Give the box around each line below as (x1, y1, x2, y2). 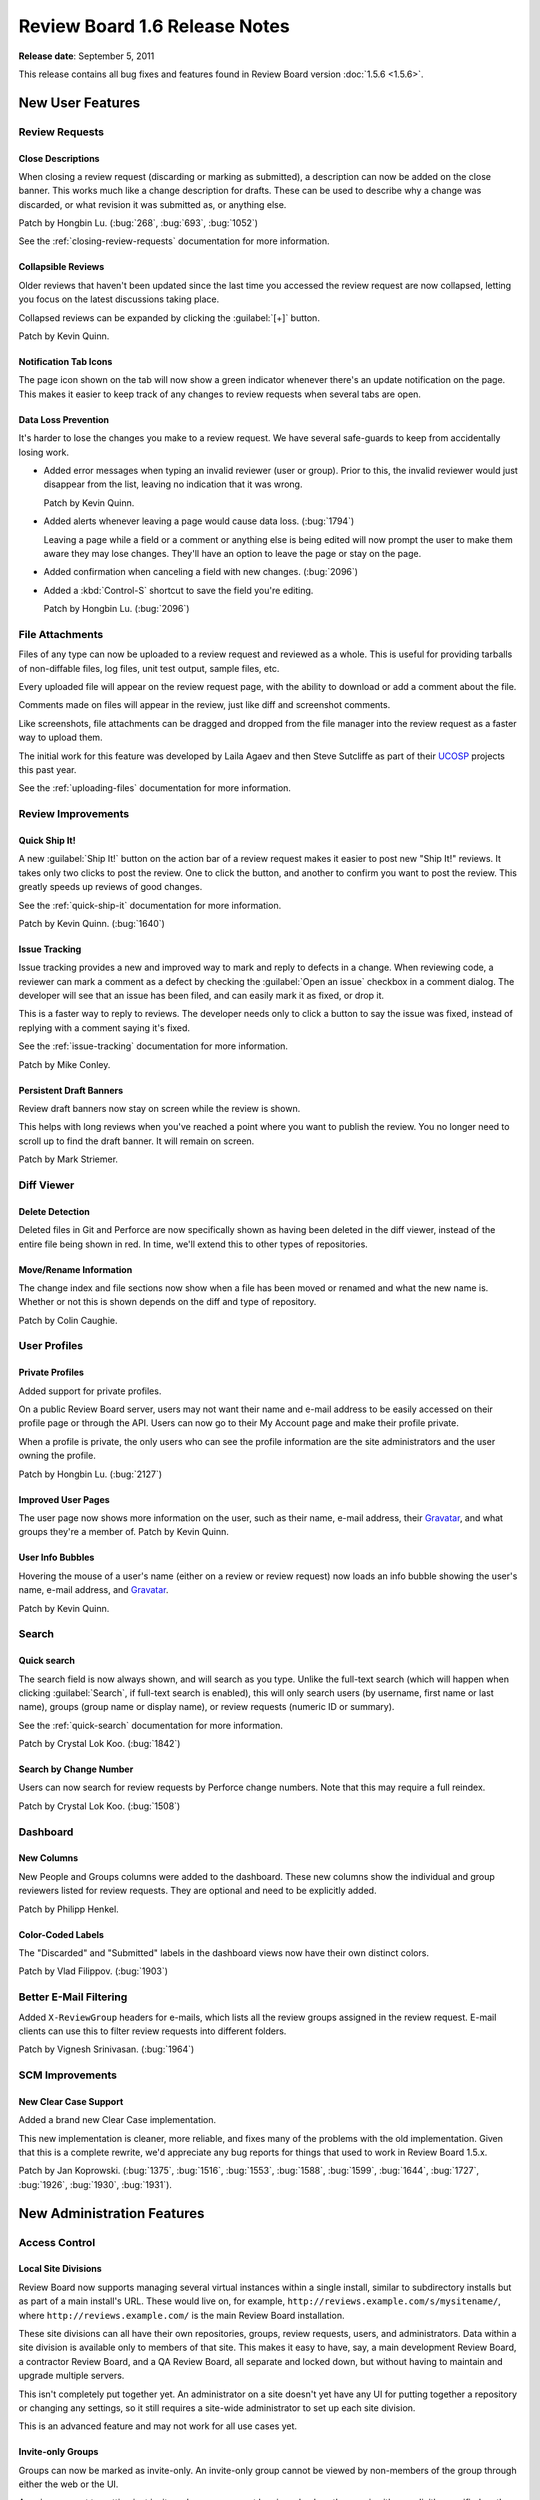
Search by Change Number (18, 1763, 134, 1775)
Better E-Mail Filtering (18, 1990, 128, 2004)
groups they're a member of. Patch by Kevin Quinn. (18, 1526, 230, 1538)
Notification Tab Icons (18, 356, 113, 368)
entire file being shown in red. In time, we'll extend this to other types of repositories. (18, 1238, 369, 1250)
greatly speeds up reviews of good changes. (18, 881, 203, 893)
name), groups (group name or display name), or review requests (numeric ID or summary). (18, 1701, 395, 1713)
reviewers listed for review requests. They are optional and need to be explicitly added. (18, 1885, 377, 1897)
